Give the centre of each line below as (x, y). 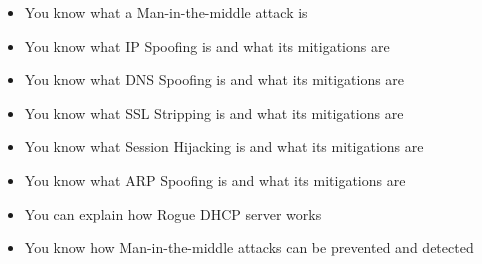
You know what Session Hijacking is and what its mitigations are (224, 146)
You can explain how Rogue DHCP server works (173, 213)
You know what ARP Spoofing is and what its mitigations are (215, 179)
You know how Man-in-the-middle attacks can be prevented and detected (249, 247)
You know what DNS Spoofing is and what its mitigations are (214, 79)
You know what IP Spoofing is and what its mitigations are (207, 45)
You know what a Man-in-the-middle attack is (166, 12)
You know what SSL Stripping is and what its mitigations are (214, 112)
